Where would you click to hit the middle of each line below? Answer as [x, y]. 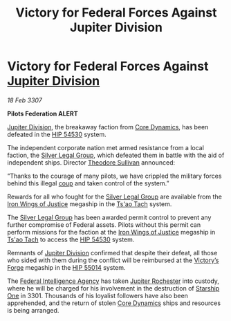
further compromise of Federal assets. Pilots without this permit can [104, 224]
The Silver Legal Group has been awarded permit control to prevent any [109, 217]
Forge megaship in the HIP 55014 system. [66, 267]
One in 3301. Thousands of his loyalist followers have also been [98, 295]
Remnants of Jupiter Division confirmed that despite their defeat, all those [112, 253]
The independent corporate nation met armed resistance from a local [105, 147]
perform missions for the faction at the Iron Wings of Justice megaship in [111, 232]
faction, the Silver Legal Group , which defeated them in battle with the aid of [116, 155]
